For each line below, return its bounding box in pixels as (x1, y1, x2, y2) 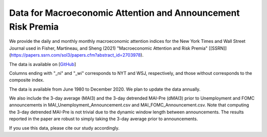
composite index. (9, 77, 44, 83)
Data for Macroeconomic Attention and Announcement (9, 7, 240, 18)
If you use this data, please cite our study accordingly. (9, 125, 120, 131)
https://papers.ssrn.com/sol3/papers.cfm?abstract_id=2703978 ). (10, 52, 144, 58)
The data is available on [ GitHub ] (9, 61, 76, 67)
